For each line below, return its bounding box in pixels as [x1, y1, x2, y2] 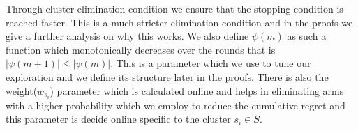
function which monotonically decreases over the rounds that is [6, 42, 276, 56]
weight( [6, 83, 38, 98]
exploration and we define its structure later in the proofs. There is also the [6, 69, 329, 84]
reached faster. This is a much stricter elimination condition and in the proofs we [6, 15, 353, 29]
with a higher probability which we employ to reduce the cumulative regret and [6, 98, 345, 112]
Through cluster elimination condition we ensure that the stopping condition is [6, 1, 343, 15]
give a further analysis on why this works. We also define [6, 29, 249, 43]
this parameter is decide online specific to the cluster [6, 111, 231, 126]
